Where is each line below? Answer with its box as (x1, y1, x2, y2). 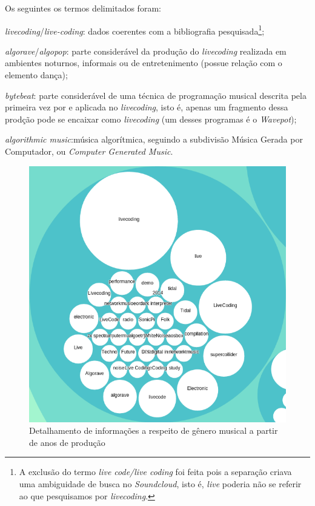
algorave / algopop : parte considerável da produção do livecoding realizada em (5, 44, 287, 57)
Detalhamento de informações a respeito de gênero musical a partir (29, 424, 278, 437)
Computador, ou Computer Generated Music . (5, 145, 173, 157)
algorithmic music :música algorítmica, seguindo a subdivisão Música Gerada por (5, 133, 303, 146)
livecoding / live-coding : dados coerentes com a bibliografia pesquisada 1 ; (5, 22, 265, 37)
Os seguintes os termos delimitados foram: (5, 2, 161, 14)
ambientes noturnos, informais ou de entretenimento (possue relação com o (5, 56, 282, 69)
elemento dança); (5, 69, 68, 81)
